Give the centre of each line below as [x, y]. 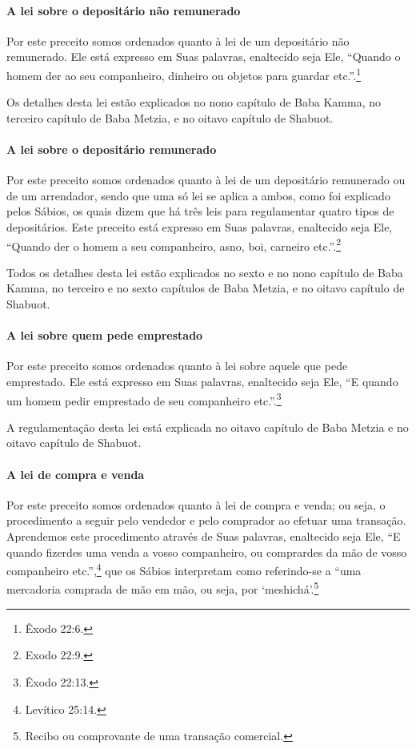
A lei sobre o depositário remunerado [112, 149]
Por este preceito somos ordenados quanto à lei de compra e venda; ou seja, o [196, 504]
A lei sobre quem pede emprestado [105, 335]
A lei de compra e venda [76, 474]
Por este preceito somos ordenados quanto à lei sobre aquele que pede [177, 366]
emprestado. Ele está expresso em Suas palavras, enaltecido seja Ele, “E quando [202, 382]
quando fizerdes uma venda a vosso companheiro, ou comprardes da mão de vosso [207, 552]
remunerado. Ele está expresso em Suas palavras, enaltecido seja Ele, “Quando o [204, 56]
